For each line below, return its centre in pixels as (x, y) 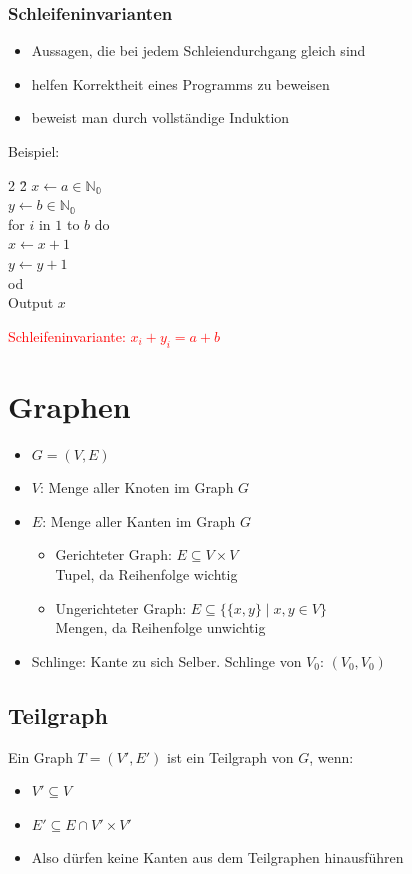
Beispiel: (34, 151)
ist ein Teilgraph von (230, 756)
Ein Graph (40, 756)
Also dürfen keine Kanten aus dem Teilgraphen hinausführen (217, 857)
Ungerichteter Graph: (121, 607)
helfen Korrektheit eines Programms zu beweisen (180, 83)
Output (31, 302)
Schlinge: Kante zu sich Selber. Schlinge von (166, 660)
